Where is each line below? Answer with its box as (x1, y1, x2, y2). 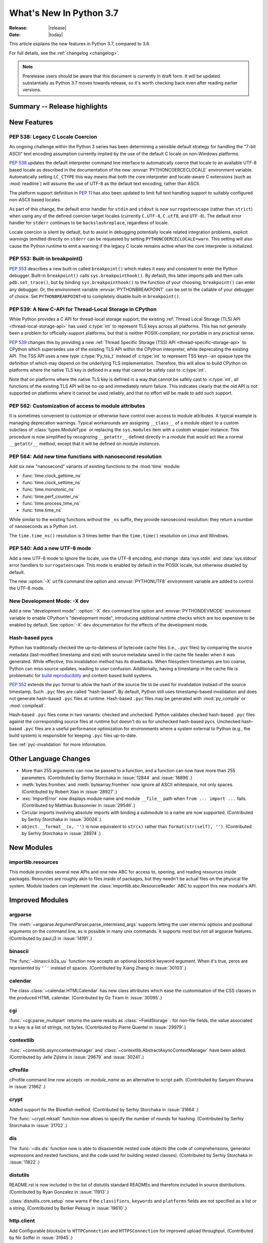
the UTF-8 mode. (9, 585, 45, 591)
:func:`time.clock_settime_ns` (21, 479, 82, 485)
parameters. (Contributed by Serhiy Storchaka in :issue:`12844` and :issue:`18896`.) (21, 775, 193, 781)
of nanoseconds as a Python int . (9, 524, 78, 530)
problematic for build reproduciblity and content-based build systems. (9, 672, 152, 678)
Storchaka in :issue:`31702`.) (9, 1123, 67, 1129)
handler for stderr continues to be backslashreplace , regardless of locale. (9, 220, 169, 226)
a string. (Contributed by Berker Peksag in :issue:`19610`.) (9, 1205, 127, 1211)
